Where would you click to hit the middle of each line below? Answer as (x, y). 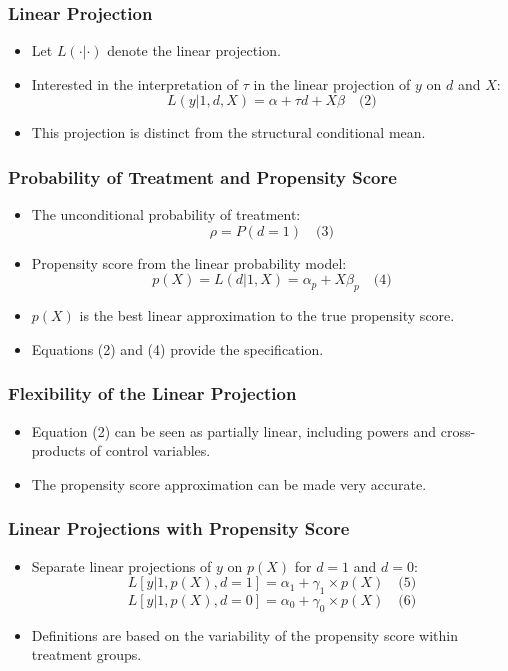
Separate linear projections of (121, 565)
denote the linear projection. (194, 50)
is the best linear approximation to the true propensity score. (267, 315)
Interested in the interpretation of (135, 83)
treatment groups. (86, 654)
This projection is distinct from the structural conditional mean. (228, 132)
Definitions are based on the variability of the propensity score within (244, 634)
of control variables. (150, 450)
